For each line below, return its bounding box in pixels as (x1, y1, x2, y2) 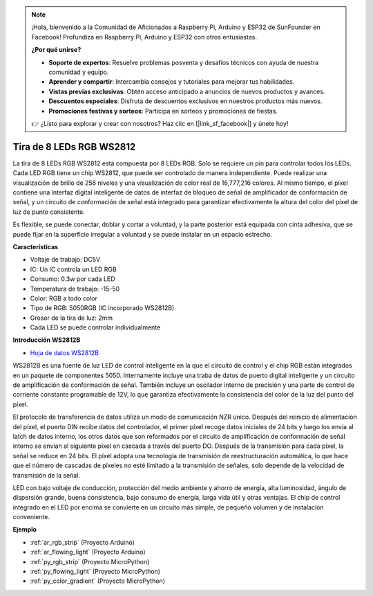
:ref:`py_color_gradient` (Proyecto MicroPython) (30, 577, 166, 585)
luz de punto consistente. (12, 208, 86, 216)
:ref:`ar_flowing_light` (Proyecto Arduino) (30, 548, 146, 557)
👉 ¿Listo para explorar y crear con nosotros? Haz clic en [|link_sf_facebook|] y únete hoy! (31, 119, 289, 127)
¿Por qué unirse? (31, 46, 82, 54)
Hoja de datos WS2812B (30, 348, 99, 356)
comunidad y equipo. (48, 68, 109, 76)
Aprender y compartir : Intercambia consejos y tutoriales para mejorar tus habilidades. (48, 78, 295, 86)
